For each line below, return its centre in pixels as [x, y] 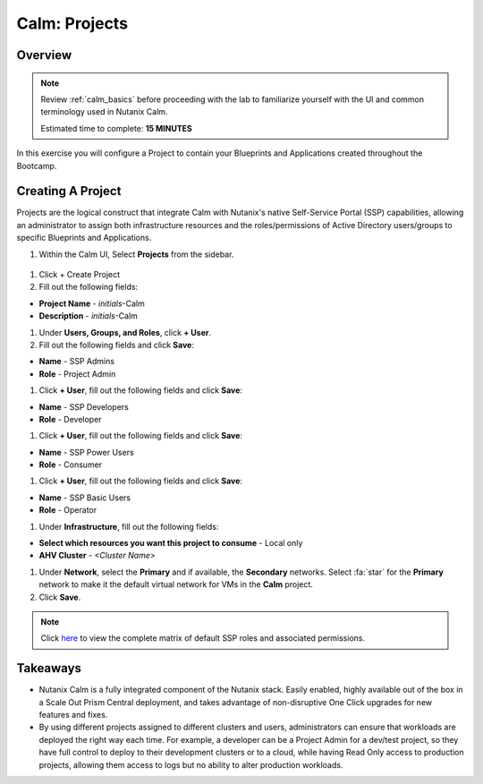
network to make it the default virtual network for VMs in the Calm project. [176, 584]
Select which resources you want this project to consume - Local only [171, 543]
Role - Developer [70, 419]
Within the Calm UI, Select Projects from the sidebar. [136, 254]
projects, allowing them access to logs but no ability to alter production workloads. [191, 764]
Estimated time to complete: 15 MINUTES [116, 128]
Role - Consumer [71, 464]
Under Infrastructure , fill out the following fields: [129, 526]
